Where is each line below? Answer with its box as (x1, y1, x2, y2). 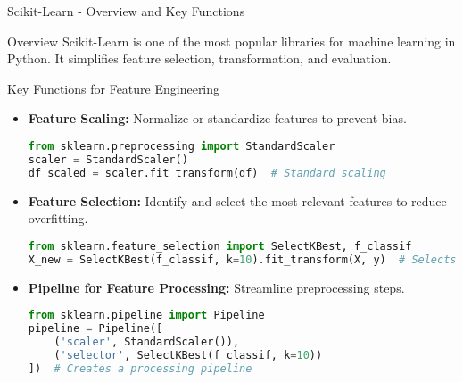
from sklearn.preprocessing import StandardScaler (28, 139, 335, 153)
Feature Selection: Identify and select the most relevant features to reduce (28, 191, 447, 210)
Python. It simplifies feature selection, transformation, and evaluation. (7, 49, 392, 68)
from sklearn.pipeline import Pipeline (28, 309, 265, 322)
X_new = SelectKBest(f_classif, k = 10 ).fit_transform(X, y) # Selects (28, 253, 457, 266)
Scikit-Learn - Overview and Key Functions (7, 2, 245, 20)
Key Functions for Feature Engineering (7, 79, 220, 97)
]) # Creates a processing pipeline (28, 361, 252, 375)
